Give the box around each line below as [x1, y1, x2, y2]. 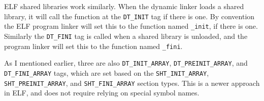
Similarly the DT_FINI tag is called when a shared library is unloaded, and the [4, 30, 248, 41]
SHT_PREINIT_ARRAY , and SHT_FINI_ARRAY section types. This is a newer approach [4, 77, 260, 88]
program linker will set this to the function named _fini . [4, 40, 183, 51]
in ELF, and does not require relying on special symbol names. [4, 87, 200, 98]
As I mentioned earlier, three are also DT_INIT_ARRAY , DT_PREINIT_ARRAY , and [4, 58, 248, 68]
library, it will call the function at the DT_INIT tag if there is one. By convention [4, 11, 255, 21]
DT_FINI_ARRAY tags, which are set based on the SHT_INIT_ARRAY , [4, 67, 209, 78]
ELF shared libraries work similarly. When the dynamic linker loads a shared [4, 1, 244, 11]
